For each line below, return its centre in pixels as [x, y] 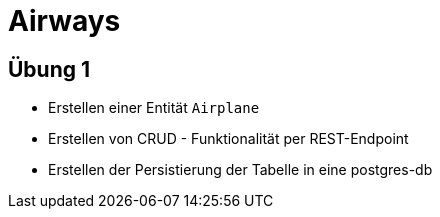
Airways [64, 21]
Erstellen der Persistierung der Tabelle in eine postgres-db [240, 170]
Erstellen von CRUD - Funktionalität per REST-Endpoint [228, 139]
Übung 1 [49, 69]
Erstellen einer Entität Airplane [154, 108]
